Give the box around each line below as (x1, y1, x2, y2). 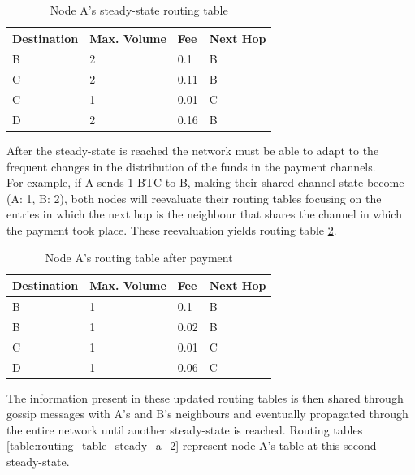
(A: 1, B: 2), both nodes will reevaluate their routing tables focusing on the (6, 189, 382, 206)
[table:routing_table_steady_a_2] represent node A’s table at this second (6, 437, 377, 454)
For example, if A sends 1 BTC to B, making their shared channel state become (6, 174, 404, 191)
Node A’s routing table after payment (45, 248, 233, 266)
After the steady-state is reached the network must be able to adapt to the (6, 142, 379, 159)
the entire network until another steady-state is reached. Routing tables (6, 421, 363, 438)
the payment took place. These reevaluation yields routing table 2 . (6, 222, 337, 239)
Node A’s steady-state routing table (50, 2, 228, 18)
